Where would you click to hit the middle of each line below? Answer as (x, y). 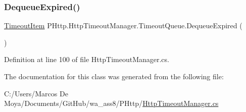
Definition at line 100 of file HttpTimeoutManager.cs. (87, 59)
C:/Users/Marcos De (36, 93)
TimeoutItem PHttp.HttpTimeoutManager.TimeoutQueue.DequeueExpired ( (123, 25)
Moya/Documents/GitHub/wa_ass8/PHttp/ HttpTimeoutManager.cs (111, 103)
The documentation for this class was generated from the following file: (114, 76)
